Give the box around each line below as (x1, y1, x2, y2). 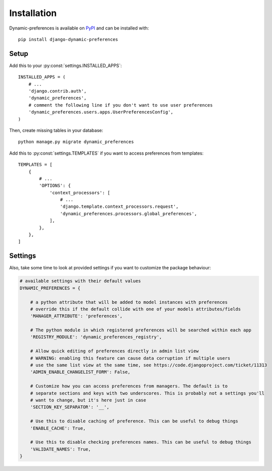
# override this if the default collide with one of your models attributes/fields (30, 306, 241, 312)
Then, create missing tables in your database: (9, 127, 103, 133)
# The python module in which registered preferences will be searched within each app (30, 327, 252, 333)
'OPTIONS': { (39, 183, 71, 189)
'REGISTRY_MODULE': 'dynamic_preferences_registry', (30, 334, 162, 340)
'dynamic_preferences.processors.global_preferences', (60, 211, 197, 216)
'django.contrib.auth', (28, 88, 87, 94)
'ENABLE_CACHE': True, (30, 425, 86, 431)
